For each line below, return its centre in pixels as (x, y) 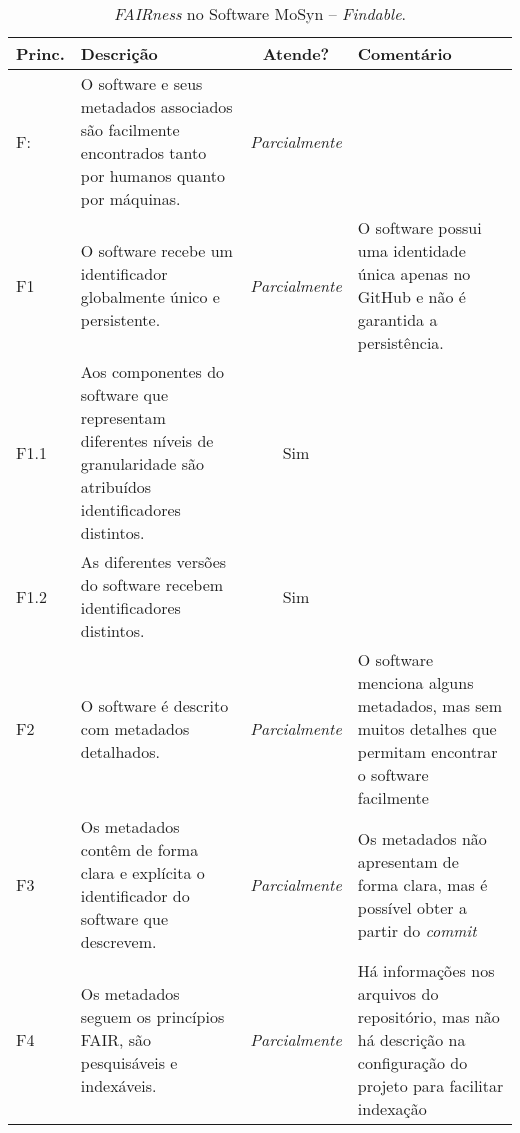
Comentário (404, 53)
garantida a (397, 319)
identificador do (135, 895)
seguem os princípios (152, 1016)
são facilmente (130, 129)
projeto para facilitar (430, 1085)
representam (123, 417)
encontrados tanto (143, 152)
